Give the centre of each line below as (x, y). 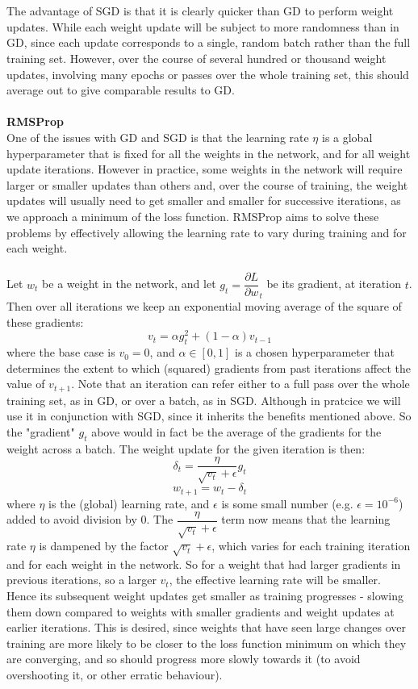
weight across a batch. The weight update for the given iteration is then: (186, 448)
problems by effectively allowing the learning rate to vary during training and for (207, 232)
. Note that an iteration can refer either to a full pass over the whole (240, 384)
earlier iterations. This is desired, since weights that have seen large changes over (207, 627)
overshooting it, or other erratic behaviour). (115, 675)
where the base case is (61, 352)
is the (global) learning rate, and (129, 503)
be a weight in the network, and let (129, 284)
